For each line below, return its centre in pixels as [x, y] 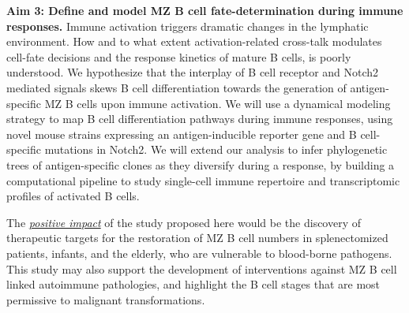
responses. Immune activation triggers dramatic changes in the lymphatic [188, 26]
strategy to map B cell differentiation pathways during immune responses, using [200, 119]
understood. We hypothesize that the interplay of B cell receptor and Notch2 [193, 72]
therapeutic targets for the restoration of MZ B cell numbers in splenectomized [197, 238]
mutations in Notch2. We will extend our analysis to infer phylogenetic [216, 149]
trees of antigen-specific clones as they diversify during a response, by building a [201, 164]
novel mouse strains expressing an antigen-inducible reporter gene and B [182, 134]
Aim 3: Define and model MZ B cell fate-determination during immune [205, 10]
